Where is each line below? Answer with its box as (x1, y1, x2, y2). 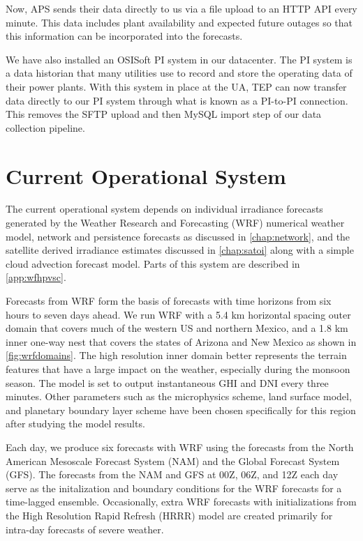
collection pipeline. (6, 120, 85, 135)
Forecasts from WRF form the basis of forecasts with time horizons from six (6, 294, 332, 308)
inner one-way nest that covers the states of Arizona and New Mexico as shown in (6, 334, 357, 349)
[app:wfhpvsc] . (6, 270, 66, 284)
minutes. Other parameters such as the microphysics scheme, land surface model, (6, 389, 352, 404)
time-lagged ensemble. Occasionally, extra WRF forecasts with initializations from (6, 494, 357, 509)
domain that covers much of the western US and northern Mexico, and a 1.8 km (6, 321, 348, 335)
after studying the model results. (6, 416, 145, 431)
